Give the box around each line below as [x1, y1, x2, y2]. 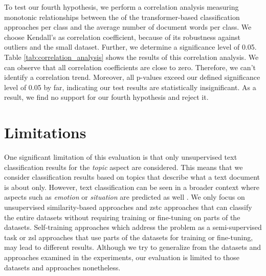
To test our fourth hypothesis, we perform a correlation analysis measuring [4, 2, 239, 12]
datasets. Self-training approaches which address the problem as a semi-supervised [4, 222, 262, 232]
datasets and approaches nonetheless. [4, 262, 121, 272]
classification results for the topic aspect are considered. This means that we [4, 161, 243, 172]
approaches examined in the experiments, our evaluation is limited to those [4, 252, 240, 262]
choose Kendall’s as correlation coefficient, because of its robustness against [4, 31, 240, 42]
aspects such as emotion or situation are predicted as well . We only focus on [4, 192, 245, 202]
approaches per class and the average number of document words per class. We [4, 22, 252, 32]
